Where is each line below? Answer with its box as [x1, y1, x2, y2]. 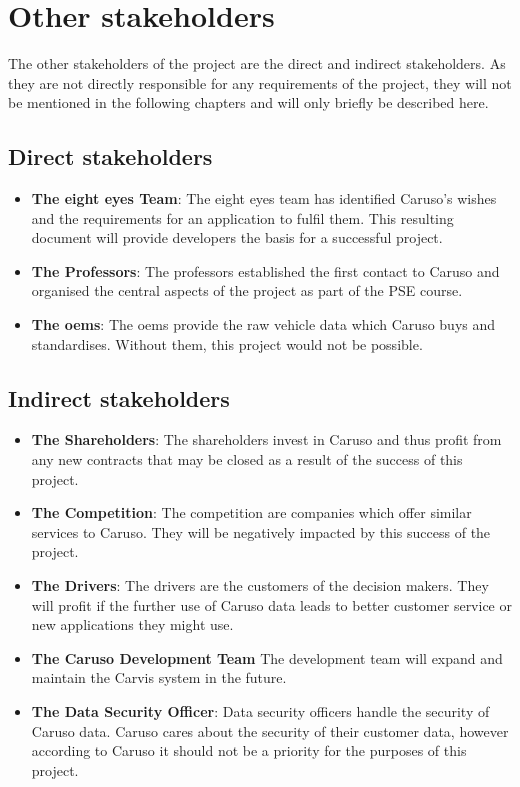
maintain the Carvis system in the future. [31, 667, 287, 688]
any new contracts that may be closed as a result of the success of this [31, 449, 463, 470]
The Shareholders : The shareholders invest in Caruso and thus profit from [31, 429, 502, 450]
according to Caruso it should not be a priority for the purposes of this [31, 740, 467, 761]
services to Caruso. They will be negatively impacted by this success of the [31, 521, 491, 542]
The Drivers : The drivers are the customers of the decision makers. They [31, 575, 489, 596]
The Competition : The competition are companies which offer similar [31, 502, 472, 523]
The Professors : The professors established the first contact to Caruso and [31, 260, 500, 281]
